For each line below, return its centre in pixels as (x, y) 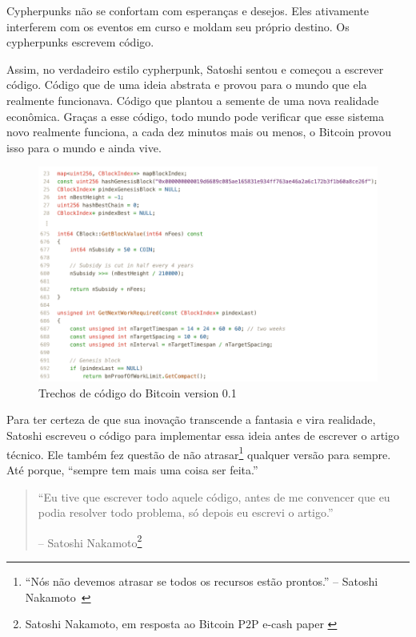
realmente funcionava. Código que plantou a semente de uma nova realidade (193, 100)
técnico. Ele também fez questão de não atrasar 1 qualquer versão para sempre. (199, 453)
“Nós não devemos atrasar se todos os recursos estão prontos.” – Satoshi (202, 581)
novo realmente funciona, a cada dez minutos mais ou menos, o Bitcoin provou (199, 132)
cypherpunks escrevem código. (80, 42)
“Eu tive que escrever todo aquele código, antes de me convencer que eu (214, 496)
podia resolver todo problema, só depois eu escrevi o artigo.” (186, 512)
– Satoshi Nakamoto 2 (90, 541)
